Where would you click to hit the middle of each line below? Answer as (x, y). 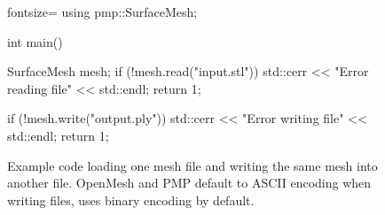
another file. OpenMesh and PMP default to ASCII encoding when (189, 183)
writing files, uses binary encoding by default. (131, 200)
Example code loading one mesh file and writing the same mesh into (192, 165)
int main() (35, 41)
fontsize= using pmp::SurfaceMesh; (102, 12)
